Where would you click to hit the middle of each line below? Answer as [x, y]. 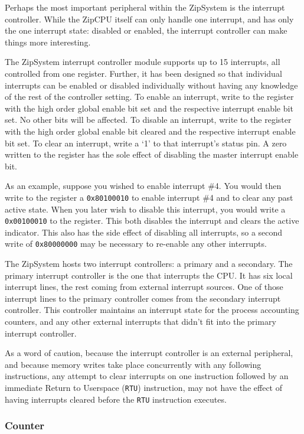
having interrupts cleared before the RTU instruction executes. [116, 399]
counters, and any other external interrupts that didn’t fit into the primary [140, 322]
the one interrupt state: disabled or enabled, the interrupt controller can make [146, 30]
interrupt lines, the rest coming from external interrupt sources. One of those [144, 287]
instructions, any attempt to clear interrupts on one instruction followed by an [147, 376]
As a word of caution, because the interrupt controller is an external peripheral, [149, 353]
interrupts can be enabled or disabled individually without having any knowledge [151, 85]
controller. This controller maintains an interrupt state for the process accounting [152, 310]
